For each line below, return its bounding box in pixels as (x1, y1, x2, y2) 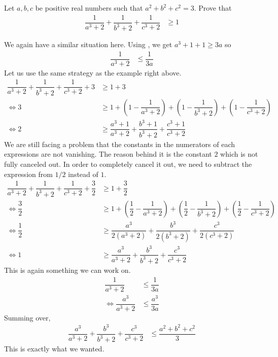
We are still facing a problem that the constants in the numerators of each (4, 138, 235, 149)
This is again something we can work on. (4, 264, 131, 275)
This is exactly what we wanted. (4, 343, 105, 354)
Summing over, (4, 312, 51, 323)
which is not (220, 149, 258, 159)
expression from (4, 168, 53, 179)
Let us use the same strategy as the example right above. (4, 67, 182, 78)
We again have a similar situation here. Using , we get (4, 39, 172, 50)
